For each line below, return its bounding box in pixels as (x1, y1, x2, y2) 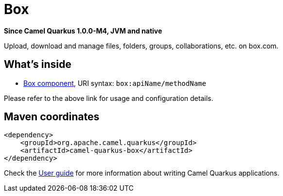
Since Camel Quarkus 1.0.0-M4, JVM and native (4, 26, 162, 35)
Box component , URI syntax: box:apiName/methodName (23, 79, 206, 87)
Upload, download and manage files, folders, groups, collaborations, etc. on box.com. (4, 41, 279, 50)
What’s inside (4, 58, 71, 71)
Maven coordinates (4, 111, 100, 123)
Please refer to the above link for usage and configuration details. (4, 94, 213, 102)
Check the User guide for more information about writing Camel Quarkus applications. (4, 169, 280, 178)
